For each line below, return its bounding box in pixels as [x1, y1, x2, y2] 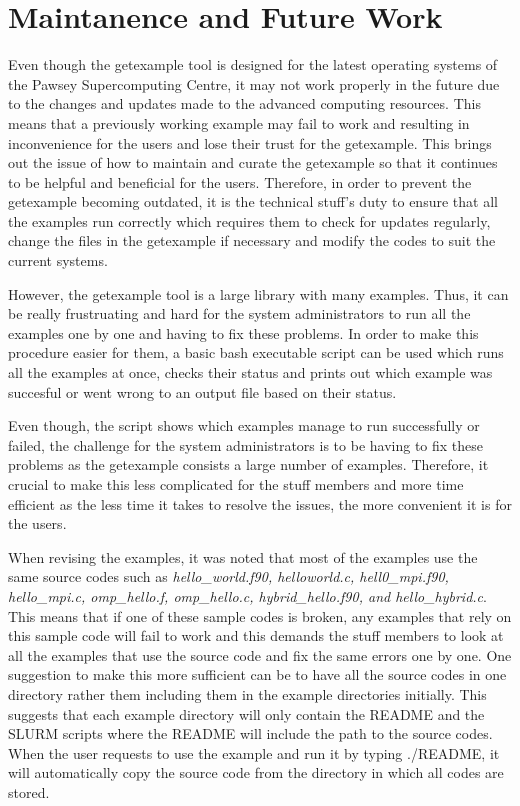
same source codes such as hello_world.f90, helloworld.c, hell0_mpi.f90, [8, 566, 449, 587]
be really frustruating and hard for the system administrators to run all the [8, 303, 471, 324]
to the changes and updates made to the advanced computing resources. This [8, 93, 481, 114]
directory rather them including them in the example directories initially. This [8, 683, 487, 704]
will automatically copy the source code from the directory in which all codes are [8, 762, 504, 783]
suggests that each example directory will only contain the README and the [8, 703, 485, 724]
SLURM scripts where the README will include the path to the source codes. [8, 723, 493, 744]
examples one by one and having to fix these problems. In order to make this [8, 322, 479, 343]
